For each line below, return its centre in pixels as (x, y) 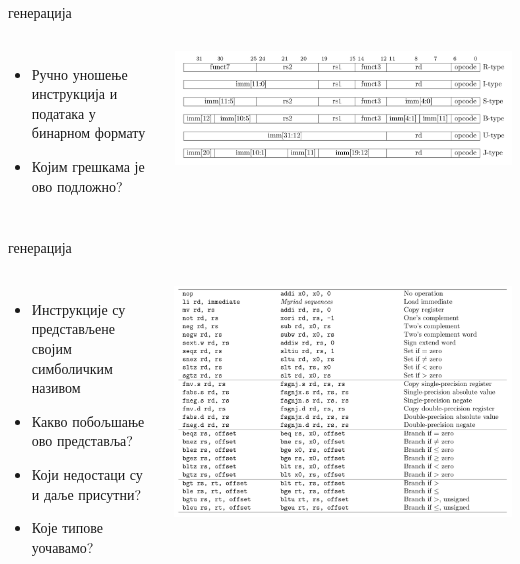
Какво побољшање (88, 420)
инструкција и (74, 93)
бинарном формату (88, 132)
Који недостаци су (87, 473)
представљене (73, 328)
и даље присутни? (86, 493)
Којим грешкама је (88, 165)
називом (56, 387)
